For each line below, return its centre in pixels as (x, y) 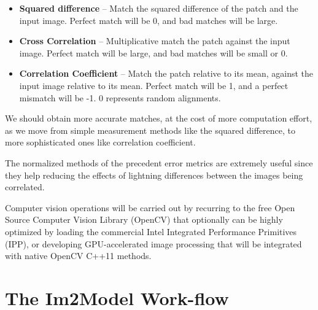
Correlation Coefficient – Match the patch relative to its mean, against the (166, 73)
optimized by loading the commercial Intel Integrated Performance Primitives (151, 231)
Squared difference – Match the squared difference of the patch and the (159, 8)
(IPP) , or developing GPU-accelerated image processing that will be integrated (153, 243)
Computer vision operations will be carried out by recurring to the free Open (150, 207)
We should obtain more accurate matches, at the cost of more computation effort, (159, 118)
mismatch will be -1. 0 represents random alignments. (120, 97)
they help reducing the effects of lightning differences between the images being (154, 175)
